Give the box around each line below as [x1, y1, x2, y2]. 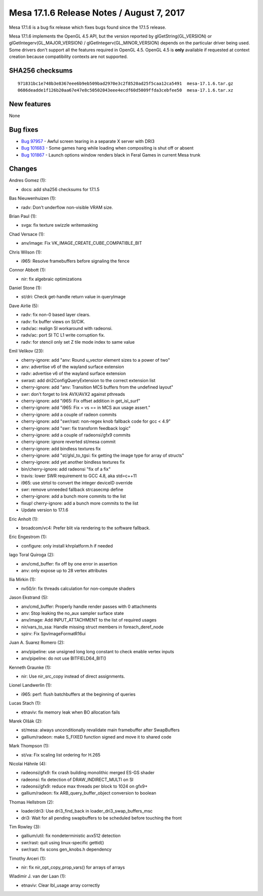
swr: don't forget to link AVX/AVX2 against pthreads [21, 391, 125, 397]
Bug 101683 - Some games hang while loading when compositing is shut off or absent [21, 145, 194, 151]
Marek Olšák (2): [9, 718, 43, 724]
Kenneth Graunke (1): [9, 664, 52, 670]
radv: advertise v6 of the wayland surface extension [21, 370, 126, 376]
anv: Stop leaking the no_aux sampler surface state [21, 610, 124, 616]
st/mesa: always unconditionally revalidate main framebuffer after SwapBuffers [21, 727, 180, 733]
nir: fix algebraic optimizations [21, 276, 82, 282]
